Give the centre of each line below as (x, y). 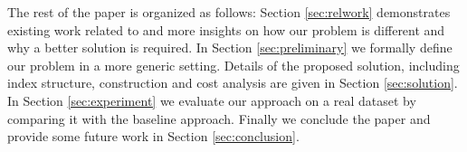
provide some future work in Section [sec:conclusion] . (153, 136)
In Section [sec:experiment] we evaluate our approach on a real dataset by (212, 100)
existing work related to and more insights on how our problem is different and (226, 29)
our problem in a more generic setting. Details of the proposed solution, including (233, 65)
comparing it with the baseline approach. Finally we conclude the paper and (219, 118)
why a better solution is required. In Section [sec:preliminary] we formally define (230, 47)
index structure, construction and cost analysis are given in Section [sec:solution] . (233, 83)
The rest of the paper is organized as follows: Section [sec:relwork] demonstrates (229, 12)
